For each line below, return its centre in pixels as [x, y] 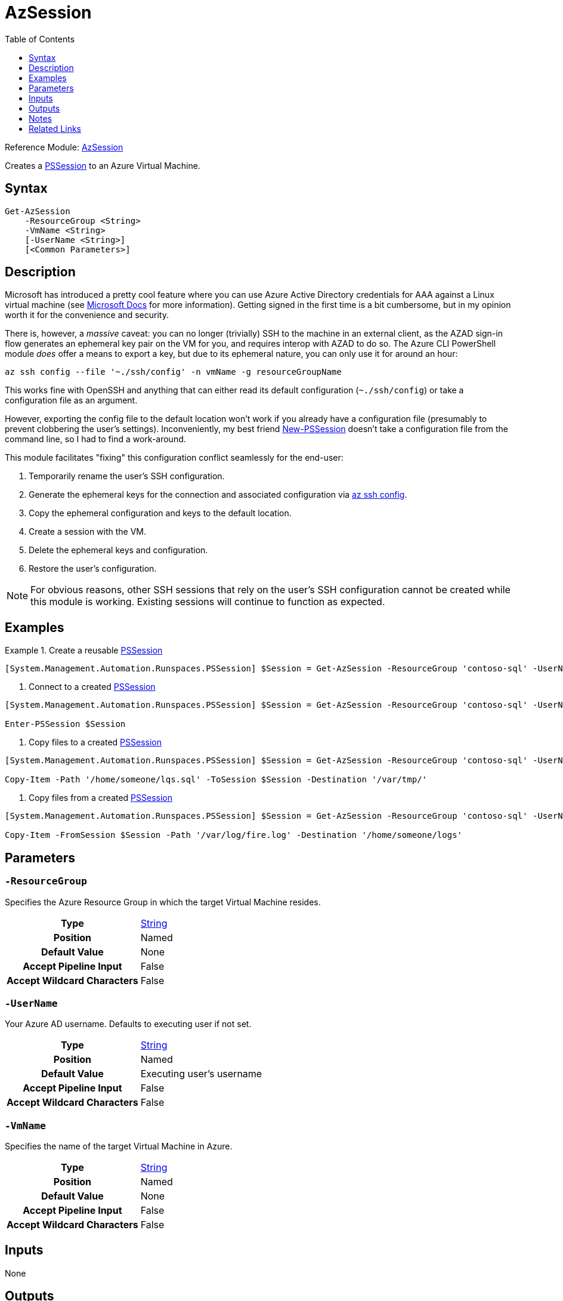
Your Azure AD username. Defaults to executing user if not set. [128, 1024]
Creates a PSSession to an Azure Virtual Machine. [103, 165]
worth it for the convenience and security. [87, 315]
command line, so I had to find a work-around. [95, 439]
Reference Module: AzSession [64, 147]
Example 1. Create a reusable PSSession [84, 650]
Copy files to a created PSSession [95, 742]
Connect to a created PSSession [92, 687]
